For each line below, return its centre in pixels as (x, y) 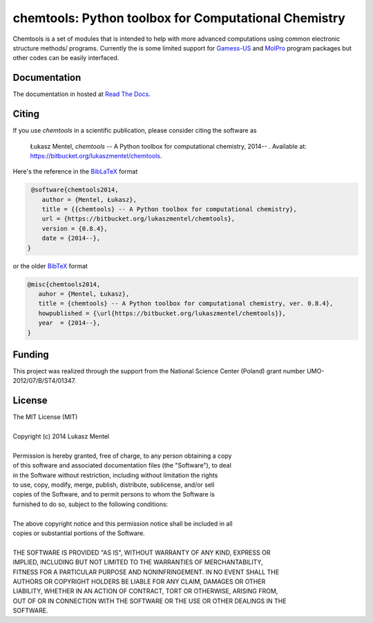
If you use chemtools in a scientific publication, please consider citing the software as (135, 131)
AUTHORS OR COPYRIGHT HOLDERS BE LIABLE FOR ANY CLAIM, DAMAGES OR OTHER (139, 582)
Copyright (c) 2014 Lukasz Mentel (61, 436)
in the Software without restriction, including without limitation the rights (115, 475)
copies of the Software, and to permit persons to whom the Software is (114, 494)
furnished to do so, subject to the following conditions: (90, 504)
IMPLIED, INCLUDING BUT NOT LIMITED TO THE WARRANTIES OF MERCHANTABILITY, (138, 562)
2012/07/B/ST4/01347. (44, 381)
